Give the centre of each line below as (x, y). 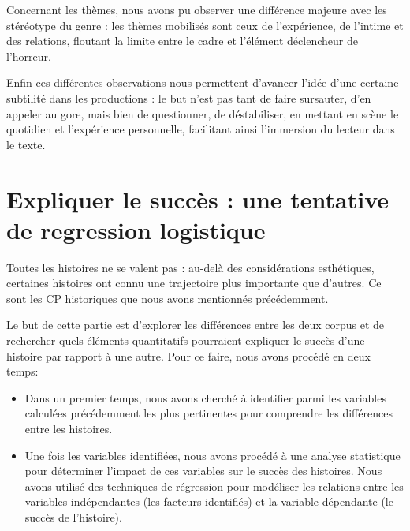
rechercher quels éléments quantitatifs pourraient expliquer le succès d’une (186, 340)
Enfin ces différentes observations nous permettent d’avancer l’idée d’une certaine (203, 82)
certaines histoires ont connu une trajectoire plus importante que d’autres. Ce (194, 283)
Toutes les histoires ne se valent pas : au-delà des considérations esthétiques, (190, 267)
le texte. (26, 144)
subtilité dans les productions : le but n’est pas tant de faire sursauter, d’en (189, 97)
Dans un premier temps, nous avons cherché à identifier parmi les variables (205, 397)
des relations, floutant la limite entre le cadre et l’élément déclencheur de (182, 41)
